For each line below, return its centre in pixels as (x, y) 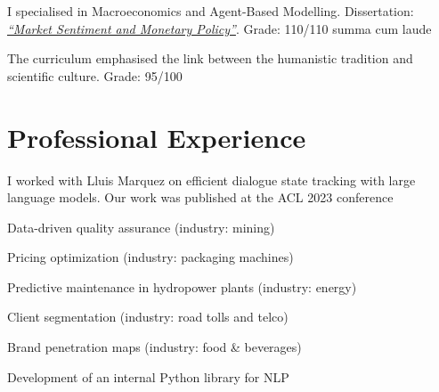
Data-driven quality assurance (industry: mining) (141, 227)
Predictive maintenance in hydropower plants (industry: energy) (182, 286)
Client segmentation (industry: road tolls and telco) (148, 317)
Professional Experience (157, 137)
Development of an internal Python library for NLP (148, 376)
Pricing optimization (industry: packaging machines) (150, 257)
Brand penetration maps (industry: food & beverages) (154, 347)
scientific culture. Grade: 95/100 (95, 75)
